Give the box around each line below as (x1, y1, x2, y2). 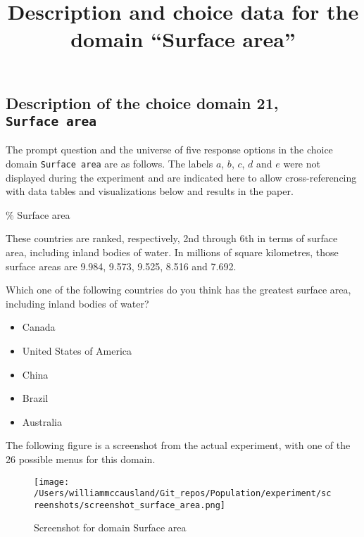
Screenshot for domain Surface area (34, 520, 187, 535)
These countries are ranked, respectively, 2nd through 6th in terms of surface (6, 231, 338, 246)
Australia (22, 414, 62, 429)
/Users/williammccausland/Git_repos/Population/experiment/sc (34, 488, 332, 499)
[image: (34, 476, 70, 487)
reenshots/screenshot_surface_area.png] (34, 500, 226, 510)
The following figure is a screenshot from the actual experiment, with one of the (6, 438, 351, 453)
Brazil (22, 391, 49, 405)
